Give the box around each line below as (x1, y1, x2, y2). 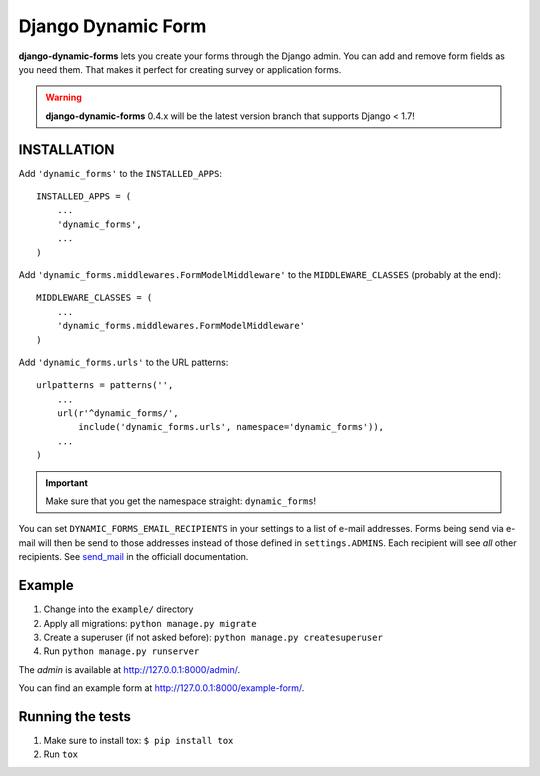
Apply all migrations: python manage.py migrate (43, 617, 257, 629)
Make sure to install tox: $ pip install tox (43, 734, 234, 746)
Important (45, 476, 89, 489)
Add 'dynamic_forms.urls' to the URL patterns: (18, 356, 229, 368)
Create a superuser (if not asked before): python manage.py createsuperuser (43, 631, 384, 643)
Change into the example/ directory (43, 603, 194, 615)
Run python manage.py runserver (43, 645, 200, 657)
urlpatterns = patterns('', (36, 380, 174, 391)
